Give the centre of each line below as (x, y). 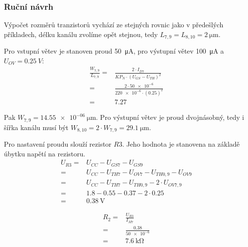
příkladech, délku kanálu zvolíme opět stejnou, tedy (81, 34)
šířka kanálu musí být (36, 127)
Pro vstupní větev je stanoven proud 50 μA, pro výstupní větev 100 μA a (114, 51)
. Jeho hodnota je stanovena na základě (181, 144)
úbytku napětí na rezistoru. (45, 153)
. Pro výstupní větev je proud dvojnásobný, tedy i (170, 117)
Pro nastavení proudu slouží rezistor (58, 144)
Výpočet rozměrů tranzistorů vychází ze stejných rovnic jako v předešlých (114, 25)
